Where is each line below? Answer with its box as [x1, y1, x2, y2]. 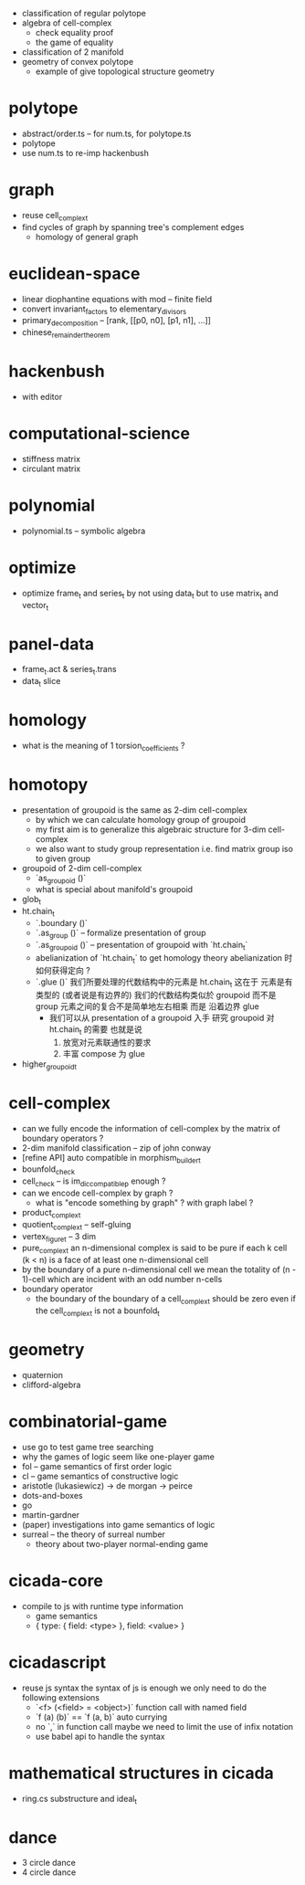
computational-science [8, 424, 191, 444]
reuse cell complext [21, 209, 89, 223]
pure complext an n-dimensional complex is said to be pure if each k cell [21, 1242, 288, 1256]
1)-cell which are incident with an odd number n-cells [21, 1274, 223, 1285]
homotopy [8, 774, 89, 795]
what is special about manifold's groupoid [35, 884, 194, 895]
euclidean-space [8, 263, 141, 284]
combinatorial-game [8, 1411, 168, 1432]
